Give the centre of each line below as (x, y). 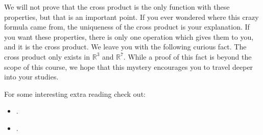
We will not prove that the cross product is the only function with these (117, 7)
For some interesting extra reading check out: (75, 93)
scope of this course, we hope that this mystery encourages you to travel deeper (129, 66)
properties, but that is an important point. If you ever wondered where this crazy (131, 17)
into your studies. (31, 77)
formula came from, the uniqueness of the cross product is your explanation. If (127, 27)
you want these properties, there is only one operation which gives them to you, (129, 36)
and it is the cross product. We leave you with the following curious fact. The (125, 47)
